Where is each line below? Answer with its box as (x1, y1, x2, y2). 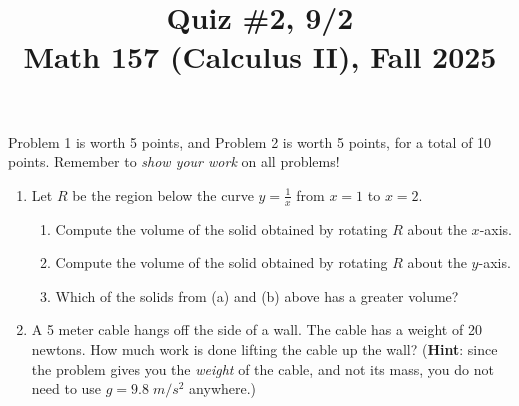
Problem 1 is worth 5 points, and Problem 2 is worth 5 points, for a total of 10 (8, 131, 492, 152)
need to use (31, 378, 102, 399)
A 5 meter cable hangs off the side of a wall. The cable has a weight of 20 (31, 319, 482, 340)
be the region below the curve (72, 184, 254, 205)
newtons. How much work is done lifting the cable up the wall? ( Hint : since (31, 338, 498, 359)
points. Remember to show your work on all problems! (8, 151, 340, 172)
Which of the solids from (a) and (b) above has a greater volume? (55, 285, 459, 306)
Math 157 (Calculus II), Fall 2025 (23, 36, 497, 77)
